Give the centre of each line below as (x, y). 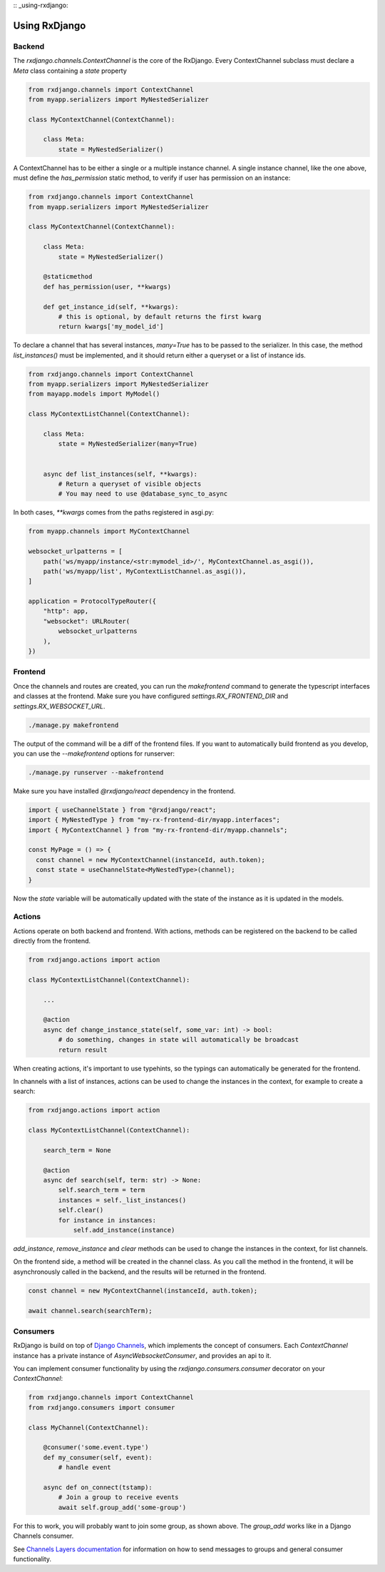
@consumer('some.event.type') (96, 1447)
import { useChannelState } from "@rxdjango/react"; (122, 810)
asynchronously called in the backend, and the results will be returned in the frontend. (140, 1272)
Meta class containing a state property (70, 71)
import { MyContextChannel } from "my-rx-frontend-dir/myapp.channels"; (158, 830)
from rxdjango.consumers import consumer (102, 1407)
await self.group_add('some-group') (122, 1507)
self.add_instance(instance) (124, 1230)
